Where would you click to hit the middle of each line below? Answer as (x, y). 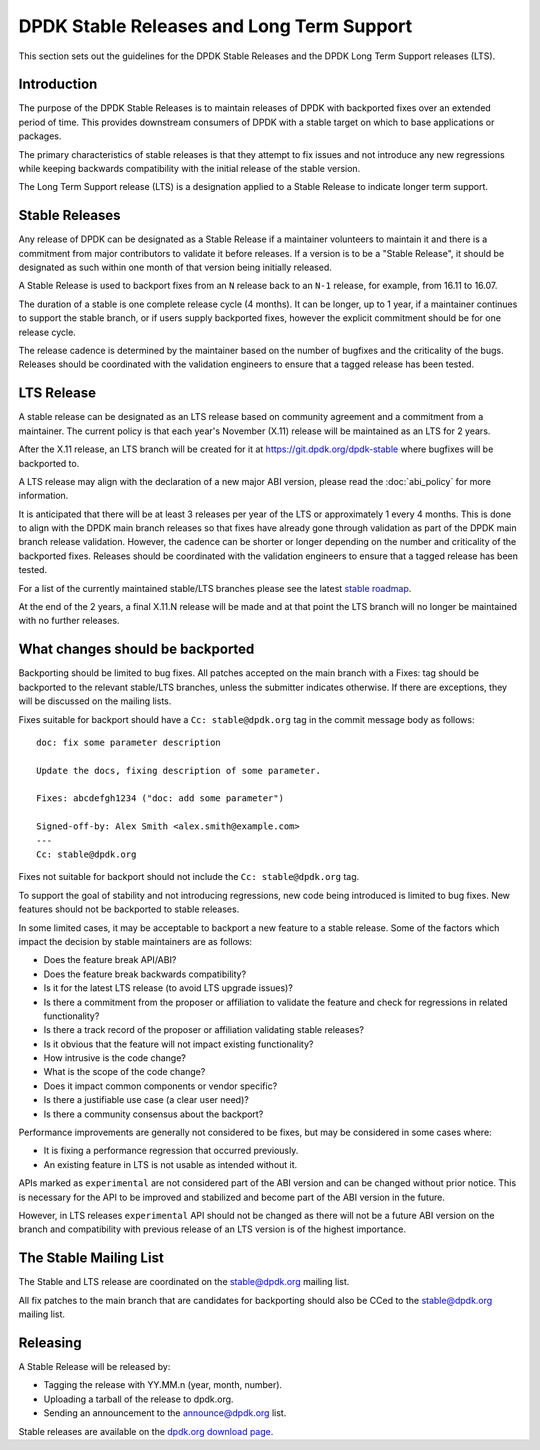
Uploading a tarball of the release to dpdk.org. (138, 1399)
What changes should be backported (136, 649)
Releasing (50, 1342)
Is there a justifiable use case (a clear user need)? (146, 1100)
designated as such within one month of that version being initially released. (175, 267)
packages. (40, 136)
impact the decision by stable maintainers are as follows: (135, 941)
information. (43, 496)
